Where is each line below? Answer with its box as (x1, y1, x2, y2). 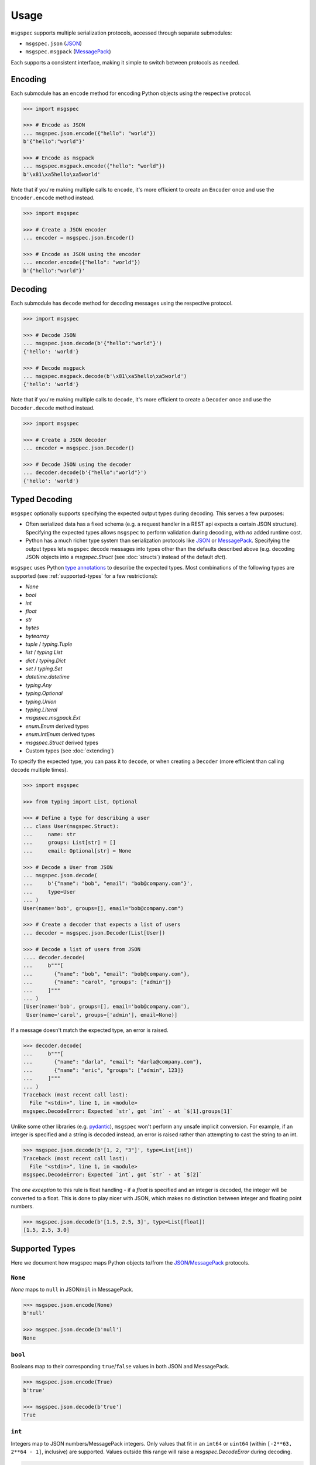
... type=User (23, 888, 76, 895)
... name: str (23, 831, 76, 838)
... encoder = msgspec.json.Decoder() (23, 444, 135, 451)
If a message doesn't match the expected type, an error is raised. (11, 1026, 169, 1034)
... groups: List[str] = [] (23, 839, 116, 846)
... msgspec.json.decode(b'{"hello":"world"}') (23, 340, 162, 347)
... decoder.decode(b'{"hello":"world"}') (23, 469, 147, 476)
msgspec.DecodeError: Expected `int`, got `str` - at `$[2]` (23, 1171, 202, 1178)
